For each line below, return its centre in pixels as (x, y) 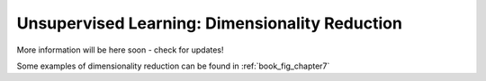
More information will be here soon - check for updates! (120, 50)
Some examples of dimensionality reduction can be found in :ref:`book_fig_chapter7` (173, 66)
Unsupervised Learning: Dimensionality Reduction (209, 23)
